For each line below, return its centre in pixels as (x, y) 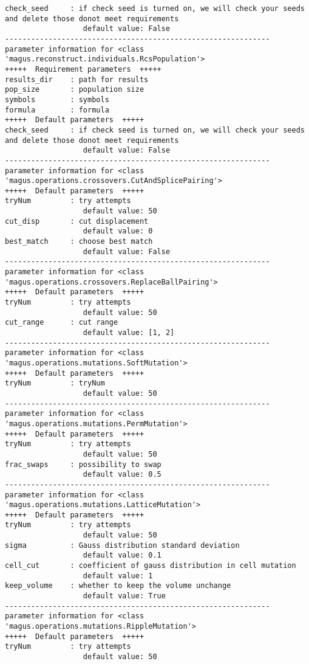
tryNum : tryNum (55, 383)
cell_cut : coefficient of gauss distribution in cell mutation (151, 566)
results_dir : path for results (77, 79)
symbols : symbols (57, 99)
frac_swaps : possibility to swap (83, 464)
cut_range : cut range (62, 323)
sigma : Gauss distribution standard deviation (122, 545)
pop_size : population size (75, 90)
